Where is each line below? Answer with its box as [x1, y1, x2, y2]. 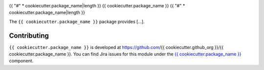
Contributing [9, 31, 49, 40]
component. [9, 58, 34, 64]
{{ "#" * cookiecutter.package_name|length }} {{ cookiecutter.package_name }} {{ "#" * [9, 3, 185, 8]
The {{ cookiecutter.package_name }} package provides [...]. [9, 19, 145, 24]
